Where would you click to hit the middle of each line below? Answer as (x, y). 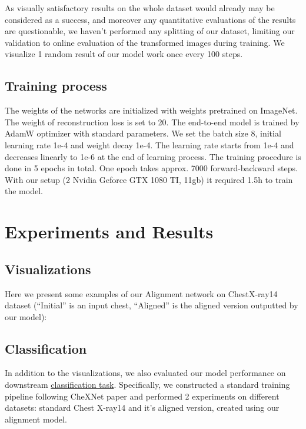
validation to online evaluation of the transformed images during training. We (145, 42)
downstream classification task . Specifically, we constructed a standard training (147, 385)
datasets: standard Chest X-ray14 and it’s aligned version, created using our (142, 408)
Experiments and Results (109, 232)
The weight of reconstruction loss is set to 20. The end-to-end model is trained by (152, 122)
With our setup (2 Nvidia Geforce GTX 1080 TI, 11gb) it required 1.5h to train (149, 179)
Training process (56, 86)
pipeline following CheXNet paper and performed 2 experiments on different (142, 396)
